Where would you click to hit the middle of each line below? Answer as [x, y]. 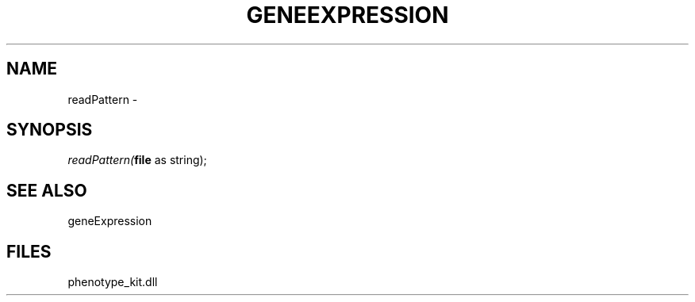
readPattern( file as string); [137, 160]
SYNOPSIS [50, 130]
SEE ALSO [47, 190]
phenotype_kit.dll [113, 282]
